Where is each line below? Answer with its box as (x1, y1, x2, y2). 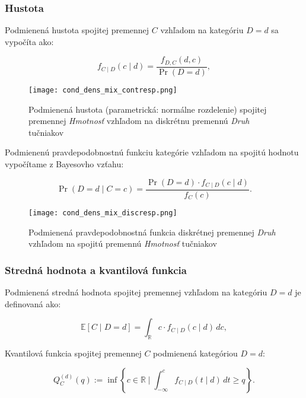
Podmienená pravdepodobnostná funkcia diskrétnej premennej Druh (28, 225, 276, 238)
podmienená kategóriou (153, 347, 238, 359)
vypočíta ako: (5, 35, 54, 47)
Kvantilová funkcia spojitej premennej (5, 347, 142, 359)
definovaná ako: (5, 297, 61, 310)
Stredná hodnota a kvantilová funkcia (5, 262, 187, 277)
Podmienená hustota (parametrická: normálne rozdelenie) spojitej (28, 103, 267, 115)
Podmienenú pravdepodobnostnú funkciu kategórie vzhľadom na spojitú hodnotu (5, 146, 299, 158)
